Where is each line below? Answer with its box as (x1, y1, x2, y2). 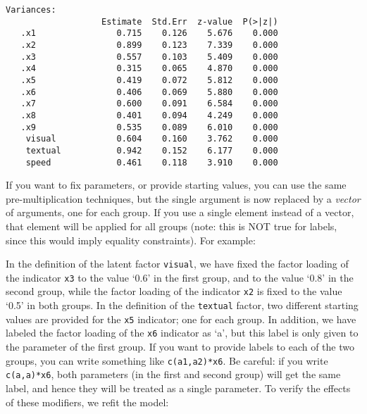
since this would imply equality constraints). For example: (6, 232, 256, 247)
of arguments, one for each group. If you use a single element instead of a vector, (6, 205, 354, 220)
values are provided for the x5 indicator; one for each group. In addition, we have (6, 311, 356, 326)
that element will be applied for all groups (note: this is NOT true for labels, (6, 218, 337, 233)
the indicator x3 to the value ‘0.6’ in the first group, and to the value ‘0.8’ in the (6, 270, 354, 284)
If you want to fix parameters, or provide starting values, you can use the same (6, 177, 347, 192)
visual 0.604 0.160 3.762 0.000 (25, 134, 278, 144)
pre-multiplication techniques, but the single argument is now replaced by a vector (6, 191, 361, 206)
